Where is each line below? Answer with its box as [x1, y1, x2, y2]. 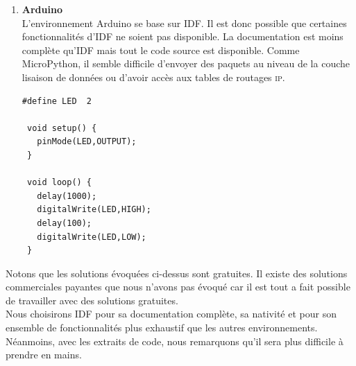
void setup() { [26, 123, 97, 133]
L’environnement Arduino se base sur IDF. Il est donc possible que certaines [22, 15, 347, 30]
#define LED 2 [22, 96, 92, 106]
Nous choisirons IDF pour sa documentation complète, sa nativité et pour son [6, 306, 337, 321]
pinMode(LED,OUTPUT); [37, 137, 137, 147]
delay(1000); [37, 191, 97, 201]
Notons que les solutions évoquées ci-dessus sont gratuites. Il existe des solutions [6, 265, 348, 280]
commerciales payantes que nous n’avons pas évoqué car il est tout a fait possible [6, 279, 350, 294]
